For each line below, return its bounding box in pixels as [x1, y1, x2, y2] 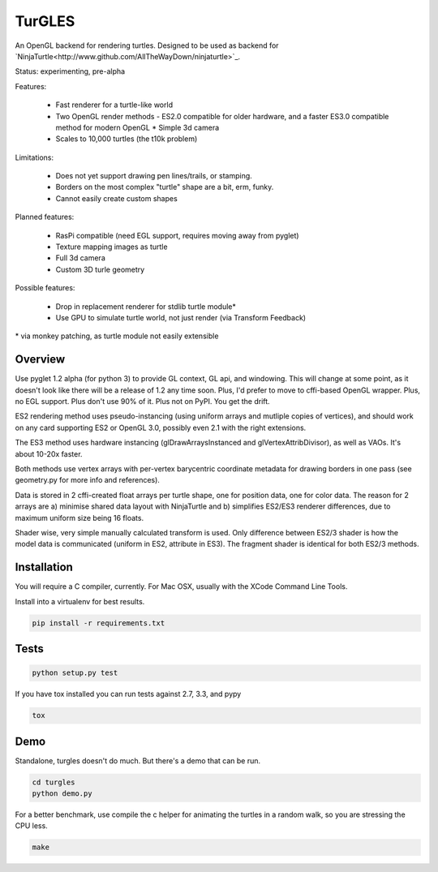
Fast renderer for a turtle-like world [55, 100, 174, 110]
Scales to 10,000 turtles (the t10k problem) [55, 134, 198, 144]
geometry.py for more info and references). [15, 475, 160, 485]
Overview [15, 353, 66, 367]
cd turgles [32, 777, 75, 787]
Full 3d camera [55, 253, 105, 263]
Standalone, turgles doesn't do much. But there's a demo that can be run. [15, 755, 261, 766]
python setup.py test [32, 668, 118, 677]
